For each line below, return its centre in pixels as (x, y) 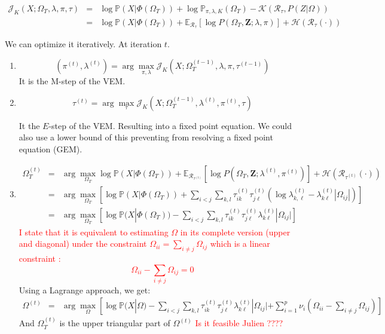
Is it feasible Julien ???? (239, 323)
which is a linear (240, 243)
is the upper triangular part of (115, 323)
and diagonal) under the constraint (83, 243)
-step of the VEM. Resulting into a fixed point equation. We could (170, 125)
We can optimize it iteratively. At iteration (83, 44)
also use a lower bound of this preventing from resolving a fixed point (146, 137)
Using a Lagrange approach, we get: (85, 289)
